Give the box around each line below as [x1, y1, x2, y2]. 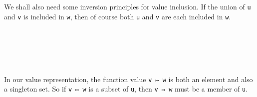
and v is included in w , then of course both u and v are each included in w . [4, 11, 231, 21]
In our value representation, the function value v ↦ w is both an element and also [4, 74, 253, 84]
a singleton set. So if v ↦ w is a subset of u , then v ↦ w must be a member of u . [4, 84, 248, 94]
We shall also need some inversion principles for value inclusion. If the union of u [4, 1, 251, 11]
